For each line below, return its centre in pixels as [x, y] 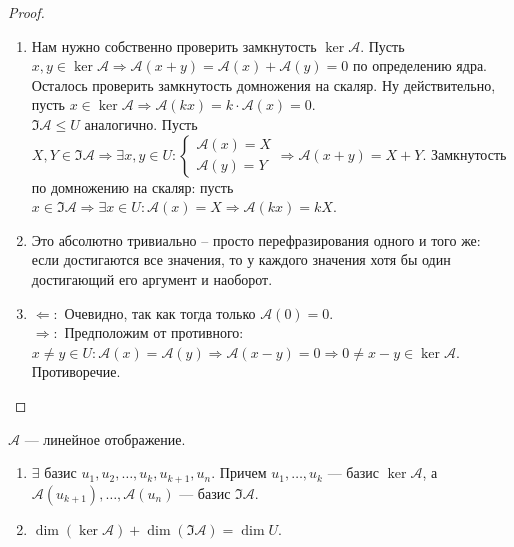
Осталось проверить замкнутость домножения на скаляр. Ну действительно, [263, 84]
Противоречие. [76, 371]
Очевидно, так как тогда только [160, 312]
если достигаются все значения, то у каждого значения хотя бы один [241, 259]
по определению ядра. [420, 65]
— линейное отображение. [105, 438]
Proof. [26, 12]
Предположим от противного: [154, 332]
